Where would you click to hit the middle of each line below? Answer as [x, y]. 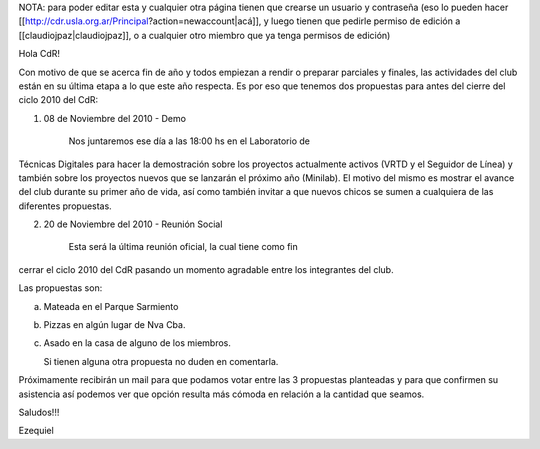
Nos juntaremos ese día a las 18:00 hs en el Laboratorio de [189, 141]
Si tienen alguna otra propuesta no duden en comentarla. [161, 361]
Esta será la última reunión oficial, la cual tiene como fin [183, 247]
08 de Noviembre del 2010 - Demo [115, 118]
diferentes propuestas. [65, 206]
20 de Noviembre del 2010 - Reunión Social [133, 224]
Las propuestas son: [60, 288]
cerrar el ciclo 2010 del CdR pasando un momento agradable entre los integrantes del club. [206, 269]
